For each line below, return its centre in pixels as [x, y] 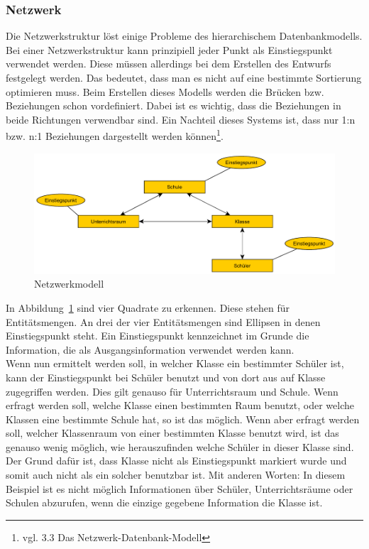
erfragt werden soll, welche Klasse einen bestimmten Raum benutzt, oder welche [180, 405]
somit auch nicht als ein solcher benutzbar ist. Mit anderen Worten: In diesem [176, 475]
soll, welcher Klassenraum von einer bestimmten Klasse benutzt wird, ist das [172, 433]
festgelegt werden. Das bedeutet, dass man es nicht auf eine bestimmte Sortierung [184, 77]
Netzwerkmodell [69, 284]
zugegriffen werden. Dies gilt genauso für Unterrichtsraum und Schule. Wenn [172, 391]
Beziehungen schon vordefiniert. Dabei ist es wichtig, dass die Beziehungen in [174, 105]
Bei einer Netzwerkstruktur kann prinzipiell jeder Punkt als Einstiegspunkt [169, 49]
